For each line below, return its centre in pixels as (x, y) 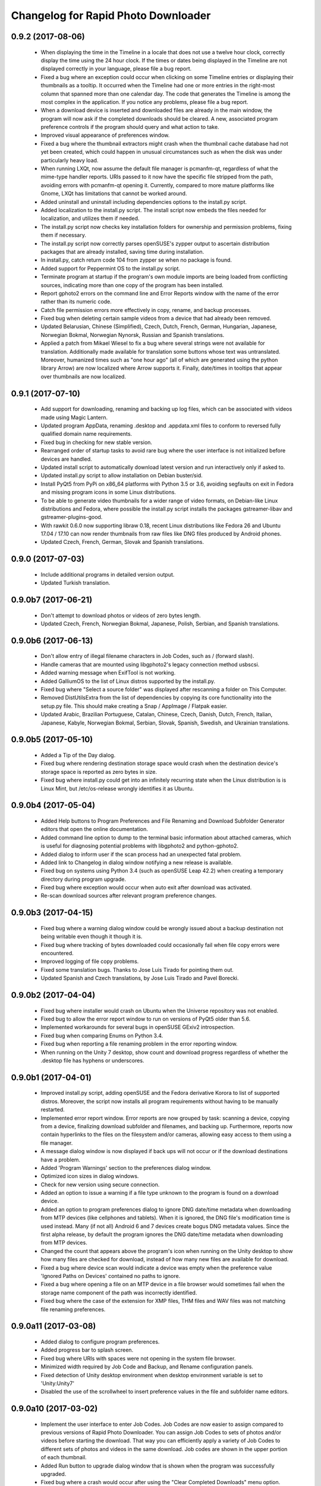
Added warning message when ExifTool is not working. (108, 673)
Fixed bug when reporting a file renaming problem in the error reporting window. (139, 1044)
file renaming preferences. (73, 1309)
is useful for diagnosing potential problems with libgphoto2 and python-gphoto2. (140, 846)
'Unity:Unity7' (57, 1383)
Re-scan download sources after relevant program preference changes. (129, 896)
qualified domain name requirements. (86, 434)
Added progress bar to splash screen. (87, 1350)
